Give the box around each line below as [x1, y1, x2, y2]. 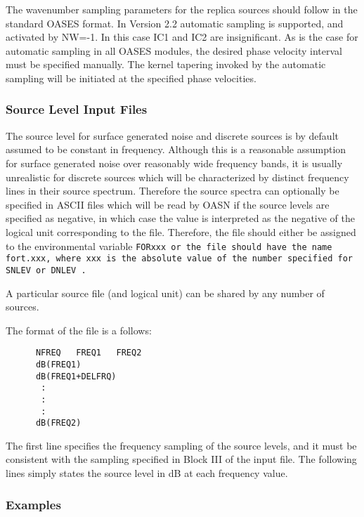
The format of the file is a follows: [6, 322, 152, 337]
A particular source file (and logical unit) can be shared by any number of [6, 285, 325, 300]
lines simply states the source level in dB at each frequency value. [6, 466, 288, 480]
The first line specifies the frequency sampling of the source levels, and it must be [6, 438, 357, 452]
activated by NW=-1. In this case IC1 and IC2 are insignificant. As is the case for [6, 30, 358, 44]
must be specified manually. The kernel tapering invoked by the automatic [6, 57, 326, 72]
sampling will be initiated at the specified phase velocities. [6, 70, 256, 85]
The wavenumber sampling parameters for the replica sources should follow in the [6, 2, 358, 16]
